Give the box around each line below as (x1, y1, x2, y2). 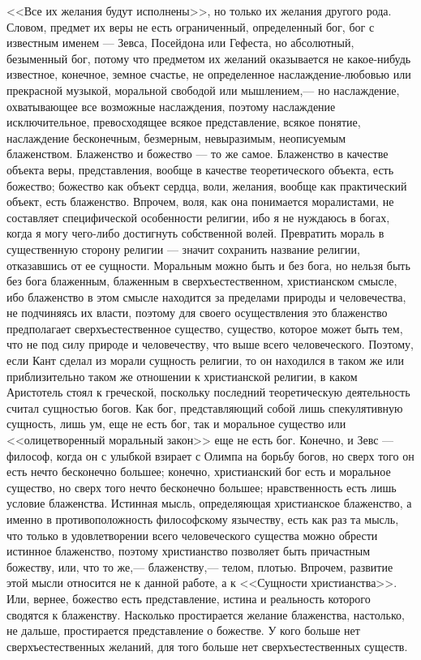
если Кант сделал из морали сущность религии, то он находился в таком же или (6, 352, 404, 369)
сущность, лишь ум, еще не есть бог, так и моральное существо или (6, 415, 346, 432)
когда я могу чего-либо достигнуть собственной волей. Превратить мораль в (6, 225, 384, 242)
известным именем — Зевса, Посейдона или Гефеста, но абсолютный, (6, 34, 354, 51)
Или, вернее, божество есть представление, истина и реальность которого (6, 589, 371, 606)
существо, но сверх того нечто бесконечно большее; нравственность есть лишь (6, 478, 397, 495)
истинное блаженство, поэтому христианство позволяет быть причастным (6, 542, 371, 559)
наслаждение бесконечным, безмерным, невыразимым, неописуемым (6, 129, 346, 146)
